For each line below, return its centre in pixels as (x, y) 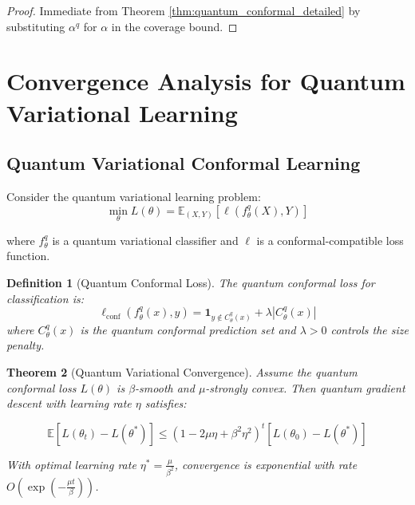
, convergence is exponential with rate (266, 464)
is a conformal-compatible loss (330, 240)
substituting (36, 26)
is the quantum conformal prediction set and (188, 329)
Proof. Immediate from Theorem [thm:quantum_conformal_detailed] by (184, 10)
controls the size (370, 329)
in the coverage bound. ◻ (174, 26)
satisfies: (166, 403)
